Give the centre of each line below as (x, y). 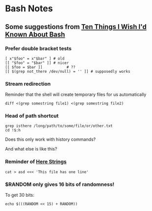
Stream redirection (28, 84)
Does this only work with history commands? (51, 139)
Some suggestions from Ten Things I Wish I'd (76, 27)
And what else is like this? (31, 149)
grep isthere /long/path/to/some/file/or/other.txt (59, 126)
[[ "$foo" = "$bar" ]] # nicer (37, 63)
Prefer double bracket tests (38, 48)
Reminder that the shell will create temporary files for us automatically (76, 94)
